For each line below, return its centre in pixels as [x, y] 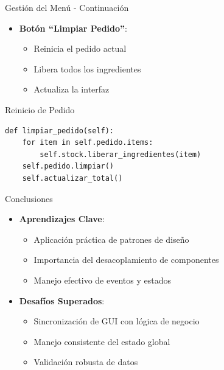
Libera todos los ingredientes [87, 68]
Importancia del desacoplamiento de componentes [126, 260]
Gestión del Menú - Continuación [67, 7]
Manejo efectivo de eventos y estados [102, 280]
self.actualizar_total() [72, 178]
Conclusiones [29, 198]
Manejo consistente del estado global [102, 341]
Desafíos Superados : [62, 300]
